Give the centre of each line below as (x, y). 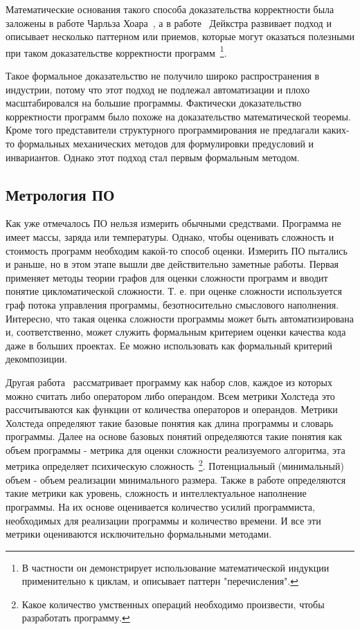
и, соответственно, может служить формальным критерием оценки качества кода (176, 332)
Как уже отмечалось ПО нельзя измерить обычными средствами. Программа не (173, 223)
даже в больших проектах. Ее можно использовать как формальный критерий (169, 345)
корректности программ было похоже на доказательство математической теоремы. (178, 116)
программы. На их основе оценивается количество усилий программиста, (160, 506)
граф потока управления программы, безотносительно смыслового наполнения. (172, 304)
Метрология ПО (60, 194)
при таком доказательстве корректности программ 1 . (116, 51)
